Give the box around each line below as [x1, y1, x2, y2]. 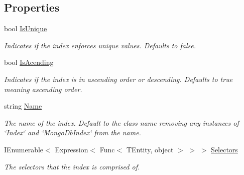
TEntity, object [126, 144, 174, 154]
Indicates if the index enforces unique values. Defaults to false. [4, 40, 196, 50]
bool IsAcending [4, 57, 54, 67]
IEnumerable [4, 144, 44, 154]
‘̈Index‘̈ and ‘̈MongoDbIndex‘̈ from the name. [4, 127, 141, 138]
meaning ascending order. [4, 83, 82, 94]
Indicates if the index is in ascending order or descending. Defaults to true [4, 73, 233, 84]
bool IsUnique [4, 23, 47, 34]
